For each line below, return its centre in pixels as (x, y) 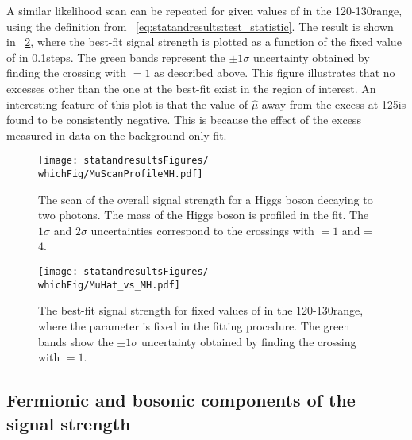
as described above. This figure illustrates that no (275, 73)
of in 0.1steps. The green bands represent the (116, 57)
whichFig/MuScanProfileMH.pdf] (121, 174)
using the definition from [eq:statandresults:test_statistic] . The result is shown (200, 26)
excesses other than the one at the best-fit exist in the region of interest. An (191, 88)
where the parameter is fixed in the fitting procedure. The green (194, 325)
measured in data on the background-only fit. (117, 135)
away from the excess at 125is (334, 104)
